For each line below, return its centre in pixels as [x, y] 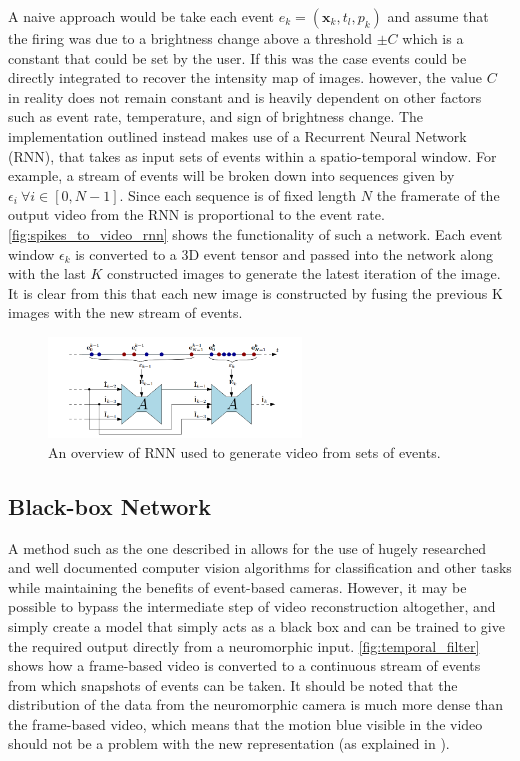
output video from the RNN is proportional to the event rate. [196, 214]
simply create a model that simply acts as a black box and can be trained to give [256, 625]
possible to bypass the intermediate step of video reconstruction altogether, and [252, 606]
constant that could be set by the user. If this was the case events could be [237, 57]
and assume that [438, 16]
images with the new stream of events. [125, 312]
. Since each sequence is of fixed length [238, 194]
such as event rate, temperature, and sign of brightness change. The [216, 116]
